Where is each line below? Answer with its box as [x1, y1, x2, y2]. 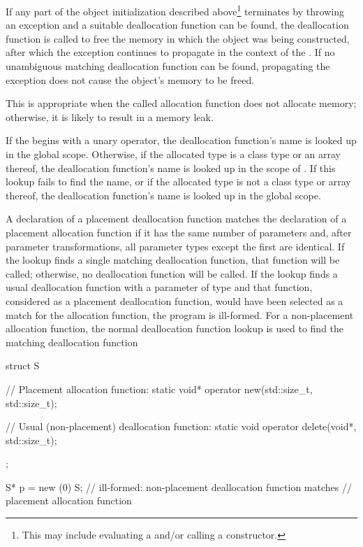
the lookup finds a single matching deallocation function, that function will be [6, 253, 340, 267]
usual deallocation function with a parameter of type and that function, [6, 280, 313, 294]
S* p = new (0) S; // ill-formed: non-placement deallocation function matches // [6, 479, 352, 494]
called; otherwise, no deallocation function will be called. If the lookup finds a [6, 266, 338, 280]
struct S [6, 358, 40, 373]
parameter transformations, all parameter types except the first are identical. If [6, 239, 345, 253]
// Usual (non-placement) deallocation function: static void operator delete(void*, [6, 419, 357, 434]
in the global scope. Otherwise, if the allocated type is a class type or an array [6, 147, 341, 161]
